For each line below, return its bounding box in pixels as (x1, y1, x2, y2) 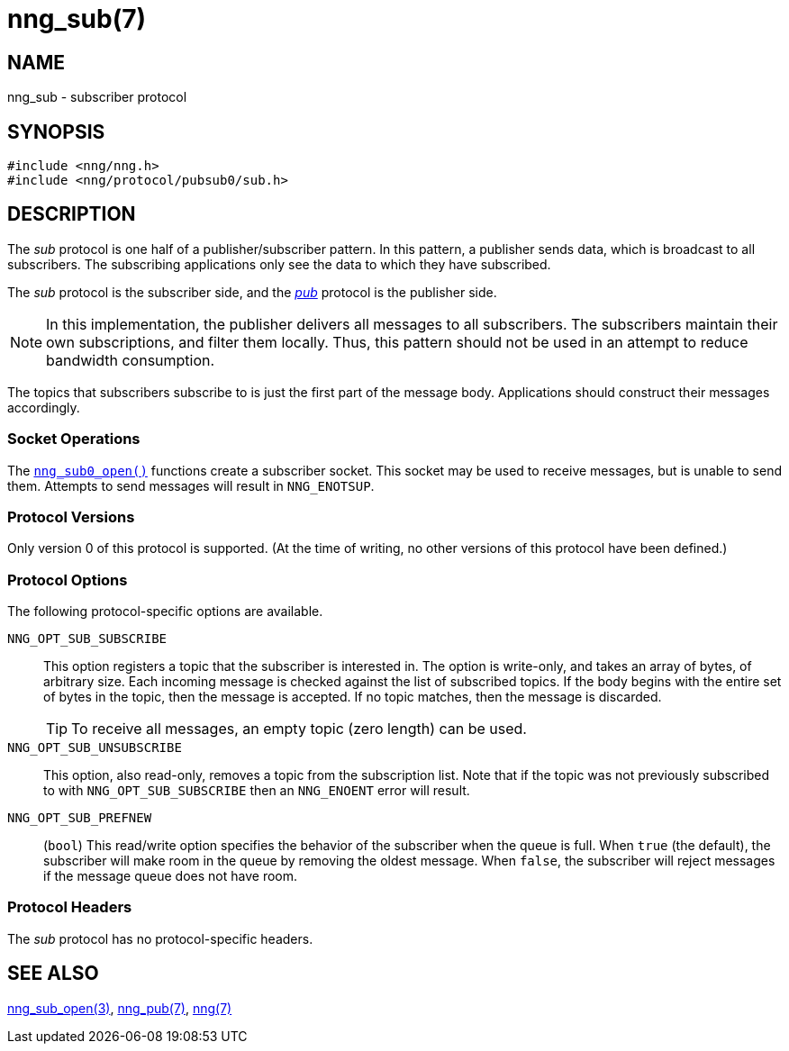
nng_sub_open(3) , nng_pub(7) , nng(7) (7, 1000, 232, 1016)
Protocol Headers (7, 898, 132, 917)
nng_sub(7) (7, 4, 147, 34)
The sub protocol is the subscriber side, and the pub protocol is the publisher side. (7, 284, 497, 300)
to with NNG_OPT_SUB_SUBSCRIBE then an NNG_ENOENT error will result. (43, 783, 470, 799)
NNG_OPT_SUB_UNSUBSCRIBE (7, 740, 182, 756)
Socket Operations (7, 430, 141, 448)
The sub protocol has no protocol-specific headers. (7, 930, 313, 947)
